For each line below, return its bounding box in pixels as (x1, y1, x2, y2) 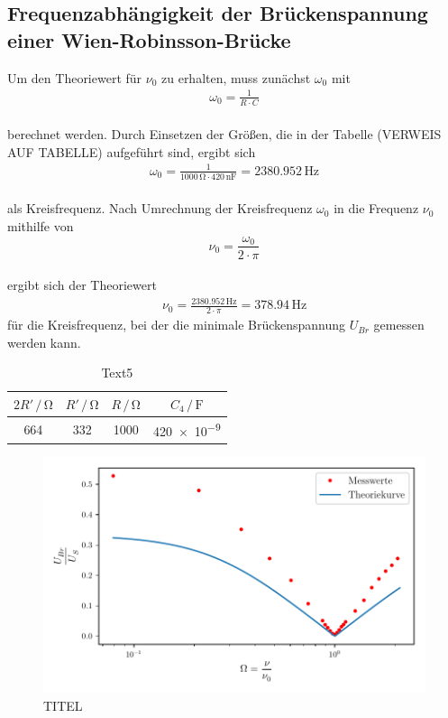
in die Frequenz (334, 199, 419, 218)
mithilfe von (7, 216, 74, 235)
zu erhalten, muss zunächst (161, 68, 311, 87)
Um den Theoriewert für (7, 68, 142, 87)
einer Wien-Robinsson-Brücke (7, 25, 291, 53)
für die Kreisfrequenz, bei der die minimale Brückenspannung (7, 315, 346, 334)
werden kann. (7, 332, 81, 351)
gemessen (373, 315, 425, 334)
